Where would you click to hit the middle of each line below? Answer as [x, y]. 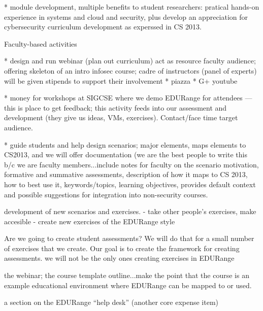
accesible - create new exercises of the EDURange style [90, 221]
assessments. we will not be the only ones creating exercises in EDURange [119, 258]
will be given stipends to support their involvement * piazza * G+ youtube [121, 80]
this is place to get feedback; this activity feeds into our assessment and [116, 107]
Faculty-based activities [41, 43]
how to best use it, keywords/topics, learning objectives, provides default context [130, 184]
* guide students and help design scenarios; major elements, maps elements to [125, 144]
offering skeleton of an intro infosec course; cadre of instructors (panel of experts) [130, 70]
